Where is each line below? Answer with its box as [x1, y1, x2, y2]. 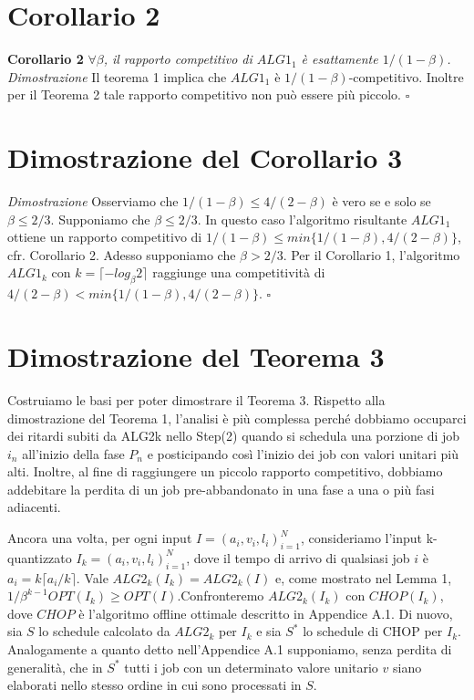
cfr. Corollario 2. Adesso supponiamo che [7, 245, 236, 264]
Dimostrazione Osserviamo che [7, 192, 179, 211]
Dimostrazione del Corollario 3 [7, 139, 403, 176]
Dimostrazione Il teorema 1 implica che [7, 67, 227, 86]
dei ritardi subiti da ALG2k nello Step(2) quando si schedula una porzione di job [7, 426, 460, 445]
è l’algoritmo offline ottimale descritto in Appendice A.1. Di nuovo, [78, 603, 453, 622]
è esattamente [301, 49, 378, 68]
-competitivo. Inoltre [348, 67, 464, 86]
